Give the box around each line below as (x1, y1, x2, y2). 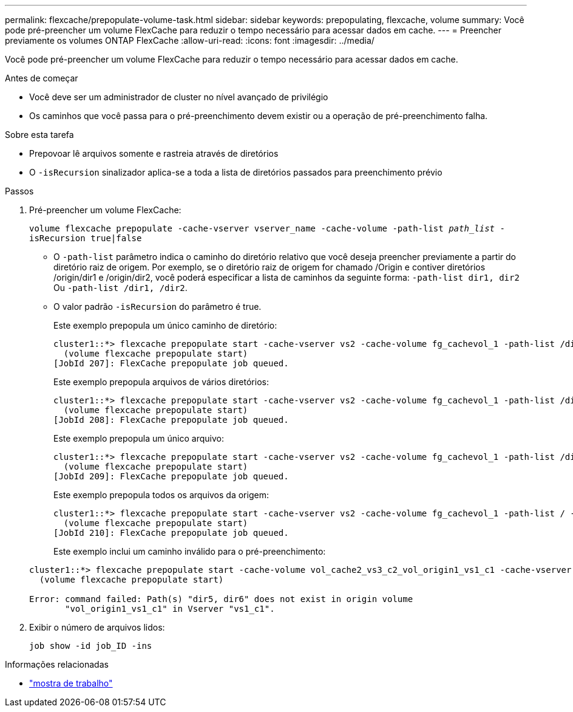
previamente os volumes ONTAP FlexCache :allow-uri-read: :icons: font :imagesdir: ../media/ (5, 35, 375, 46)
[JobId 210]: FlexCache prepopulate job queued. (53, 528, 289, 538)
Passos (5, 186, 34, 196)
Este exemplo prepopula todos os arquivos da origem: (53, 490, 269, 500)
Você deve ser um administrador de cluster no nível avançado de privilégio (29, 92, 328, 102)
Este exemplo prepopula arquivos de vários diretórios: (53, 377, 269, 387)
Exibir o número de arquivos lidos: (29, 622, 165, 632)
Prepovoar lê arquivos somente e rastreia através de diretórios (29, 148, 279, 159)
